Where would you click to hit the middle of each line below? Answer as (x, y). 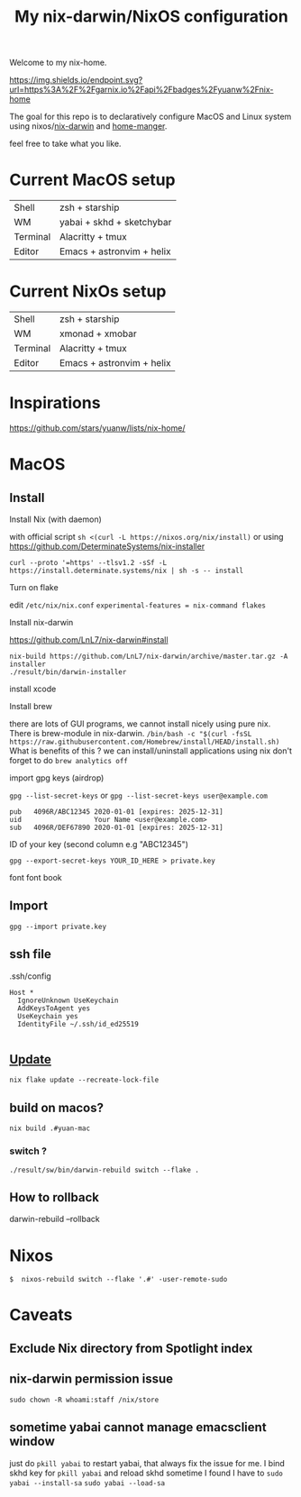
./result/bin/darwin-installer (68, 672)
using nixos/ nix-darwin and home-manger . (88, 126)
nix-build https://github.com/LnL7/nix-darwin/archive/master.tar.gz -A (149, 656)
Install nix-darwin (41, 622)
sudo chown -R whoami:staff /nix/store (84, 1400)
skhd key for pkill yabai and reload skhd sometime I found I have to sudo (146, 1473)
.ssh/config (30, 976)
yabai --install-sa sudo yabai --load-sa (87, 1483)
